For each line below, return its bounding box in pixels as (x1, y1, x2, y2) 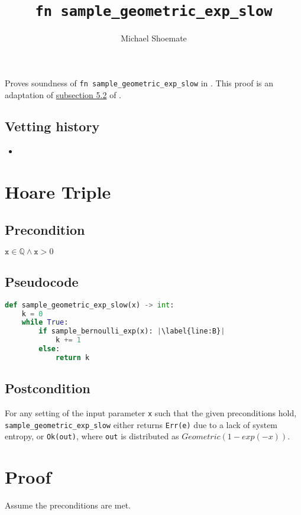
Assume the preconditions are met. (5, 499, 131, 511)
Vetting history (5, 117, 100, 135)
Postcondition (5, 379, 90, 397)
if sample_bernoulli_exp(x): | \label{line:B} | (38, 327, 225, 336)
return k (55, 353, 90, 362)
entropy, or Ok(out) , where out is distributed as (5, 430, 179, 442)
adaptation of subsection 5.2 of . (5, 88, 121, 101)
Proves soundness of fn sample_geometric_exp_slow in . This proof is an (5, 76, 273, 89)
